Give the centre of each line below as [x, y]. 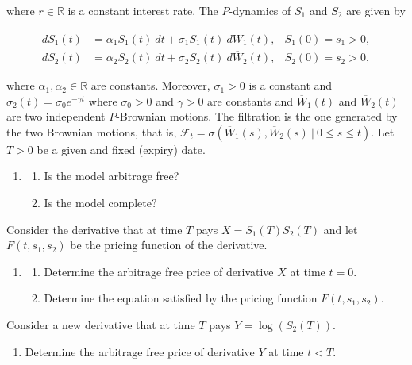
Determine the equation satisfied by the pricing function [181, 298]
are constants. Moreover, [150, 85]
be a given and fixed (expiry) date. [121, 149]
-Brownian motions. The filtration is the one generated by [257, 116]
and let [341, 229]
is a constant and [291, 85]
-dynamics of [260, 10]
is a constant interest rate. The [143, 10]
